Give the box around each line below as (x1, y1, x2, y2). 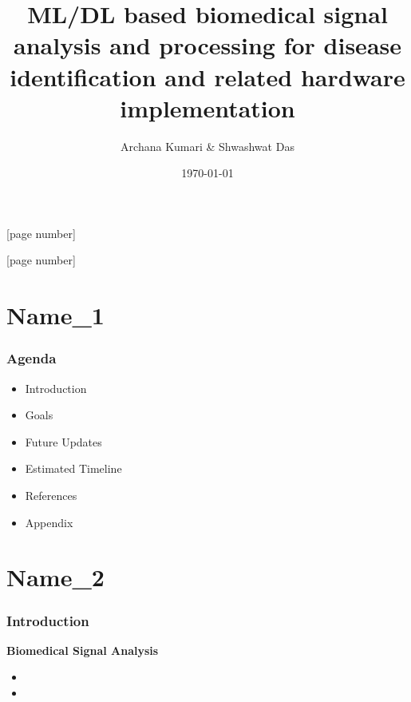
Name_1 (6, 299, 105, 331)
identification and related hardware (10, 60, 405, 93)
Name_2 (6, 561, 105, 593)
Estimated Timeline (25, 460, 122, 477)
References (25, 487, 77, 504)
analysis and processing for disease (14, 29, 401, 61)
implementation (120, 91, 295, 124)
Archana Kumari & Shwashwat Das (121, 137, 294, 154)
